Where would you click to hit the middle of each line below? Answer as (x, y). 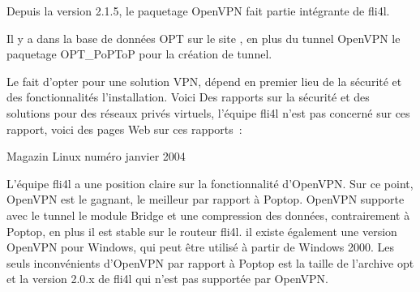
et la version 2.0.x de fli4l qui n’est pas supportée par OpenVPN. (167, 279)
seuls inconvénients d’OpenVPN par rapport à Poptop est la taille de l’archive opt (210, 262)
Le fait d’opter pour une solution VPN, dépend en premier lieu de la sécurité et (204, 81)
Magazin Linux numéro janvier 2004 (96, 156)
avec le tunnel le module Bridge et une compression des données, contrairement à (208, 215)
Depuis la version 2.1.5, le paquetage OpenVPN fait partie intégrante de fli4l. (198, 11)
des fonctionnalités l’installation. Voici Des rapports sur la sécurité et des (188, 97)
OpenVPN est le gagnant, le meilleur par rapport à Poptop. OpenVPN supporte (206, 199)
